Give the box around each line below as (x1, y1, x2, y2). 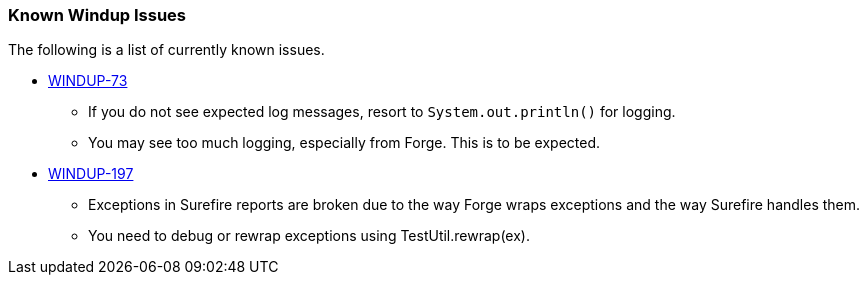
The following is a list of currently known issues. (8, 41, 325, 59)
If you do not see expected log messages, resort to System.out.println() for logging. (88, 103, 676, 121)
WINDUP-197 (48, 165, 134, 183)
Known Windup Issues (8, 5, 187, 25)
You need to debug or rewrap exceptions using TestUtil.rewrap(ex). (88, 227, 530, 245)
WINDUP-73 (48, 72, 128, 90)
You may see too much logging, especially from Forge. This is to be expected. (88, 134, 601, 152)
